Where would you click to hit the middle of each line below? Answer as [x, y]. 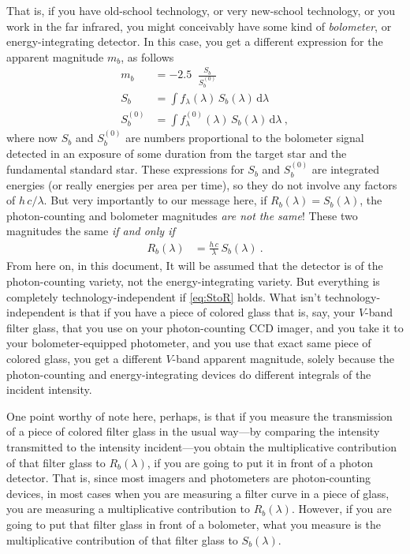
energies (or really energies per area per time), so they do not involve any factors [202, 184]
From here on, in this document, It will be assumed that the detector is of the [195, 266]
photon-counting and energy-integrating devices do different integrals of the [189, 374]
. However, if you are [341, 509]
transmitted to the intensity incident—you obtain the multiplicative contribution [201, 446]
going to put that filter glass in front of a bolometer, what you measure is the [194, 524]
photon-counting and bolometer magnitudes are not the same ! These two [182, 215]
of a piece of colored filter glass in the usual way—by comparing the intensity [193, 431]
